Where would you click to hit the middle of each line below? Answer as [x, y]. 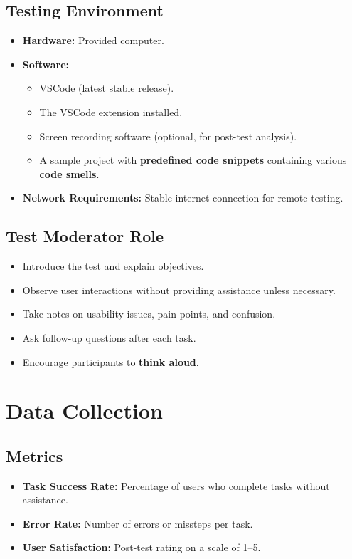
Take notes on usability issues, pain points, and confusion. [149, 314]
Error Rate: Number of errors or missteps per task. [138, 523]
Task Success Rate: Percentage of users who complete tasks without [176, 485]
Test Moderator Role [85, 236]
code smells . [69, 173]
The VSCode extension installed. [111, 111]
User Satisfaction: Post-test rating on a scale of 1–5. [142, 547]
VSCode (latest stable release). [107, 88]
